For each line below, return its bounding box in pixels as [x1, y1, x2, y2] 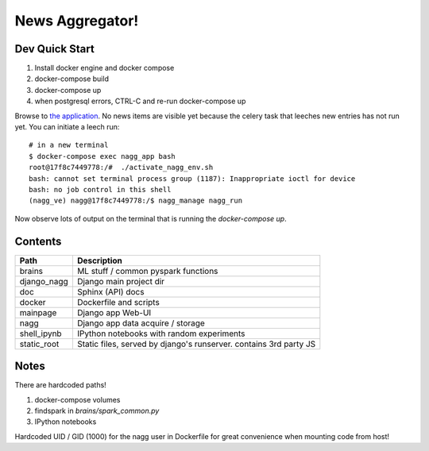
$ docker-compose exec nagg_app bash [29, 152, 176, 160]
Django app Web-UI [76, 306, 152, 318]
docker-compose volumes [34, 395, 121, 404]
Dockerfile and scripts [76, 296, 160, 307]
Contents [14, 234, 62, 248]
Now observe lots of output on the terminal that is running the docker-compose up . [14, 214, 287, 223]
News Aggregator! [14, 12, 139, 29]
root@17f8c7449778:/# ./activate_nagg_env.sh [29, 163, 214, 172]
